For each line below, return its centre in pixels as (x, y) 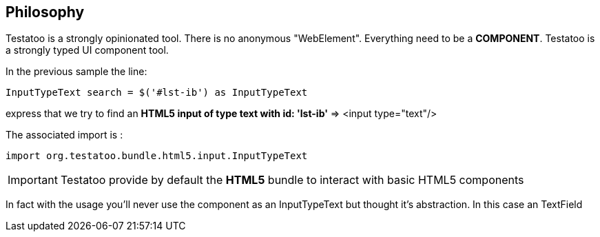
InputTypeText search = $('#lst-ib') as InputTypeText (157, 93)
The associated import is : (64, 135)
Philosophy (45, 12)
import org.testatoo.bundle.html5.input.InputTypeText (157, 156)
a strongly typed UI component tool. (87, 50)
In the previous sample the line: (76, 72)
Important (33, 180)
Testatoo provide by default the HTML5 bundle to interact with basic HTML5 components (292, 180)
